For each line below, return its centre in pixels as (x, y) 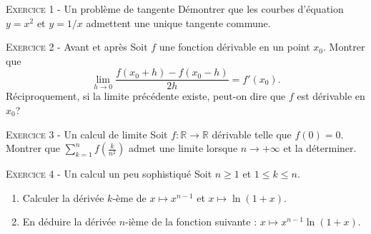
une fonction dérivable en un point (234, 47)
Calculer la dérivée (63, 197)
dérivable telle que (252, 134)
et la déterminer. (320, 148)
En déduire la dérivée (69, 222)
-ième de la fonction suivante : (191, 222)
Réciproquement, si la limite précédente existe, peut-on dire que (146, 96)
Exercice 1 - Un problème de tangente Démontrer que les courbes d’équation (175, 9)
